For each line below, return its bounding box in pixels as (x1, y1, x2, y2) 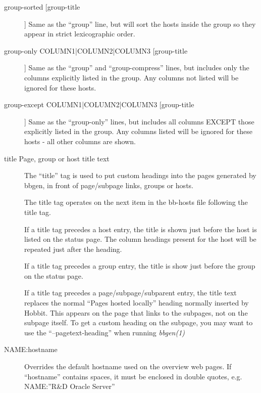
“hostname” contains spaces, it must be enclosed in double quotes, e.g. (24, 371, 242, 381)
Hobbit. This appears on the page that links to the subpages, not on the (24, 307, 248, 318)
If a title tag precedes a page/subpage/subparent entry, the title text (24, 287, 237, 298)
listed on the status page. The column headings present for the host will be (24, 234, 256, 244)
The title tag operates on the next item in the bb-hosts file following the (24, 197, 248, 207)
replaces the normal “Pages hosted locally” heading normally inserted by (24, 297, 249, 308)
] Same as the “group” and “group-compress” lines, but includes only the (24, 62, 249, 73)
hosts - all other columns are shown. (24, 136, 136, 146)
